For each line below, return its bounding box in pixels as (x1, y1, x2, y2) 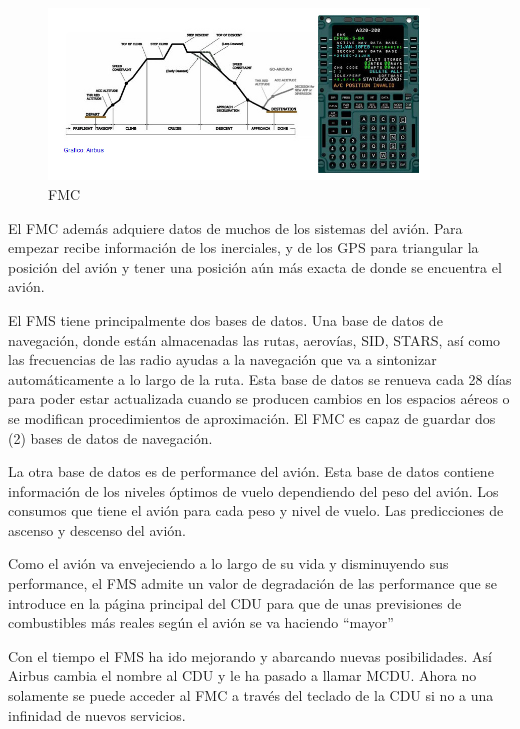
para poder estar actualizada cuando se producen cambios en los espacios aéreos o (8, 388, 510, 409)
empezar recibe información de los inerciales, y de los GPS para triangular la (8, 237, 479, 258)
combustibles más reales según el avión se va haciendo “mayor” (8, 612, 394, 633)
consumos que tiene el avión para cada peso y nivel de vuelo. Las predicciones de (8, 500, 504, 521)
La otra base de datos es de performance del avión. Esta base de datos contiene (8, 461, 494, 482)
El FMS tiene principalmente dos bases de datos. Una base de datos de (8, 309, 443, 330)
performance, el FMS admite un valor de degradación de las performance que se (8, 573, 498, 594)
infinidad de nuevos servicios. (8, 704, 186, 725)
